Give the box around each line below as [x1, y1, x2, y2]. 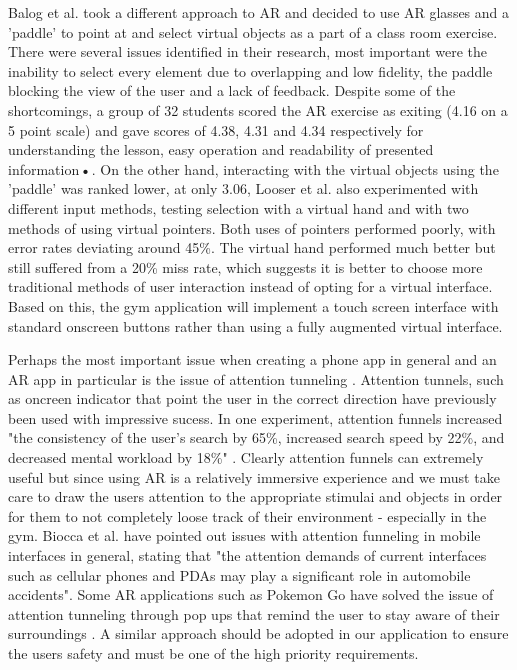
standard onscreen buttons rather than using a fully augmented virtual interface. [8, 315, 503, 336]
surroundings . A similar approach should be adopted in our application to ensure [8, 623, 509, 644]
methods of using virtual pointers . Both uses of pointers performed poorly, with [8, 217, 496, 238]
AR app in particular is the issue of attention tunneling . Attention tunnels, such [8, 368, 504, 389]
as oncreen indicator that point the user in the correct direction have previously [8, 388, 497, 409]
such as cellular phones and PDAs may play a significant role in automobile [8, 564, 471, 585]
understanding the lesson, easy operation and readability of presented [8, 139, 434, 160]
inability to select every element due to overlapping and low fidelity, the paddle [8, 60, 493, 81]
